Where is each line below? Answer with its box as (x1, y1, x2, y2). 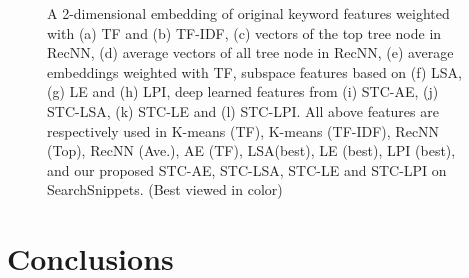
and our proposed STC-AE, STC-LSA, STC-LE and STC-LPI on (47, 159, 447, 180)
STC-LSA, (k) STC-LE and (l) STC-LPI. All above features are (47, 100, 439, 121)
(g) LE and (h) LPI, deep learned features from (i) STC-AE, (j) (47, 81, 439, 102)
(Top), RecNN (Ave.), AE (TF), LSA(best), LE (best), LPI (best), (47, 140, 456, 161)
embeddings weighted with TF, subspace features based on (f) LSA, (47, 61, 462, 82)
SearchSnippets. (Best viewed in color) (47, 179, 283, 200)
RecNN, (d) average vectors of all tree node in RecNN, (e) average (47, 42, 454, 63)
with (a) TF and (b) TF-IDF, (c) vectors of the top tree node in (47, 22, 442, 43)
